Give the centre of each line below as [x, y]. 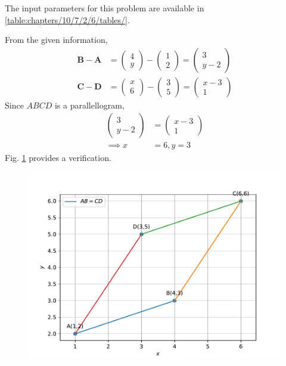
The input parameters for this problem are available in [105, 8]
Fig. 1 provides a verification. [58, 157]
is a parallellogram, [89, 105]
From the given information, [56, 40]
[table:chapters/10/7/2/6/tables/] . [67, 19]
